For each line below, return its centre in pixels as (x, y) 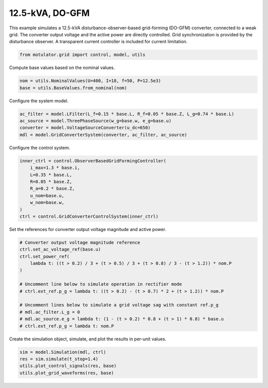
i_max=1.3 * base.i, (55, 168)
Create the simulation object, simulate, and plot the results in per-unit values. (88, 339)
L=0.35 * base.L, (51, 175)
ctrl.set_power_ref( (44, 256)
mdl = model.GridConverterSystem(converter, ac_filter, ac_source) (103, 135)
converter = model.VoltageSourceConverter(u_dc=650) (85, 128)
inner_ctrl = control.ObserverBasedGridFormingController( (93, 161)
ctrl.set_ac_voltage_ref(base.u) (60, 249)
